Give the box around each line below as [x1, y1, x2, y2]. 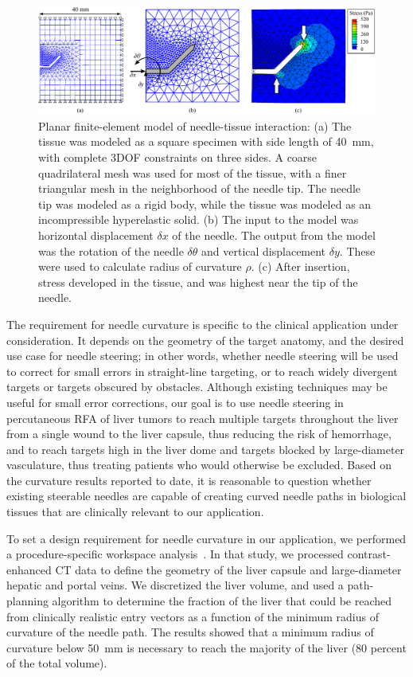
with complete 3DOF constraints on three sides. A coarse [38, 149, 318, 165]
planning [6, 593, 49, 609]
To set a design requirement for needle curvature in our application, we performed [6, 530, 407, 546]
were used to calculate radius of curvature [38, 258, 242, 275]
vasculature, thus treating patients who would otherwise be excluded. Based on [6, 456, 392, 473]
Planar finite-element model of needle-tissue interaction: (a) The [38, 117, 352, 134]
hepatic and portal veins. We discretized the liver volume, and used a [6, 577, 344, 593]
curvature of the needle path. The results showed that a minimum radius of [6, 624, 374, 640]
